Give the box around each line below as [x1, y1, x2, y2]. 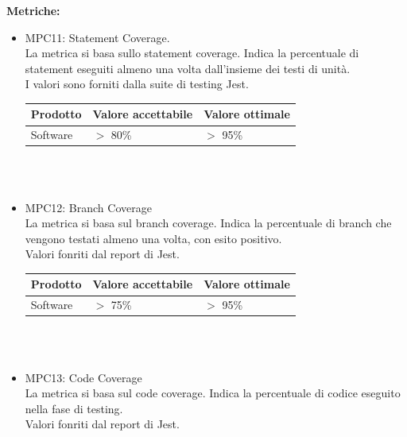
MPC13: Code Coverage [25, 369, 142, 385]
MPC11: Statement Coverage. [25, 29, 170, 45]
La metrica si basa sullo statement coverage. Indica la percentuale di [25, 44, 359, 61]
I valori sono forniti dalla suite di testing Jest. [25, 75, 249, 92]
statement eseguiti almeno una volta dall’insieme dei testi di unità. [25, 60, 351, 76]
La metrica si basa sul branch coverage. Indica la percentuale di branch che [25, 215, 392, 231]
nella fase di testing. [25, 400, 123, 416]
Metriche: [6, 2, 60, 18]
